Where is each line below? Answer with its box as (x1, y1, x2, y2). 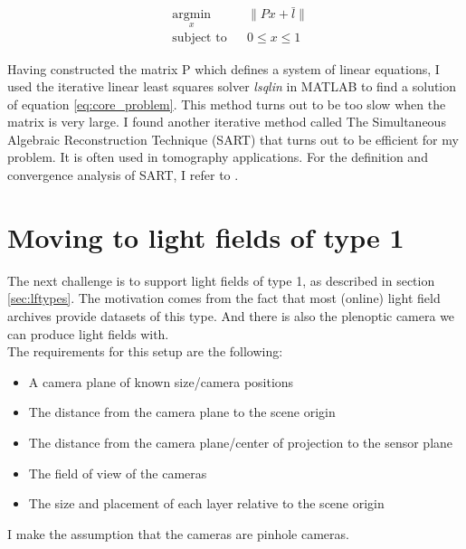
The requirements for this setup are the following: (7, 342, 283, 361)
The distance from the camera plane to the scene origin (28, 402, 336, 421)
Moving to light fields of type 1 (7, 218, 404, 255)
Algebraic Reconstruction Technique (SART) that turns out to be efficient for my (7, 129, 459, 148)
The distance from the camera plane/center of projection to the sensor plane (28, 432, 453, 451)
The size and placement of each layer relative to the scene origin (28, 494, 385, 513)
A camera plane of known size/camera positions (28, 372, 294, 391)
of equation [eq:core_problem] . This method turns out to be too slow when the (7, 94, 446, 113)
